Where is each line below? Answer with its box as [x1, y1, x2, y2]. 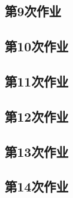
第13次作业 [5, 142, 69, 160]
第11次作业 [5, 72, 69, 90]
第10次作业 [5, 37, 69, 55]
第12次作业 [5, 107, 69, 125]
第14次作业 [5, 177, 69, 196]
